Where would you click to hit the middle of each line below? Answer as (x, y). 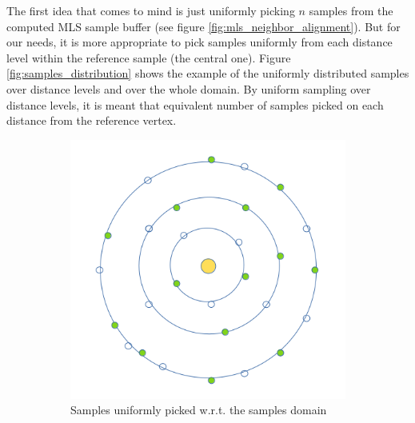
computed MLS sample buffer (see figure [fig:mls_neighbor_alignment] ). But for (204, 26)
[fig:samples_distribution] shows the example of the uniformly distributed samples (208, 73)
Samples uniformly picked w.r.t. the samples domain (199, 410)
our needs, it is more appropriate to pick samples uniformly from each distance (200, 42)
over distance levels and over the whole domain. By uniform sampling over (189, 88)
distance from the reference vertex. (92, 120)
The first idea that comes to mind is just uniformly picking (151, 10)
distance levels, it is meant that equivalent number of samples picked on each (195, 104)
